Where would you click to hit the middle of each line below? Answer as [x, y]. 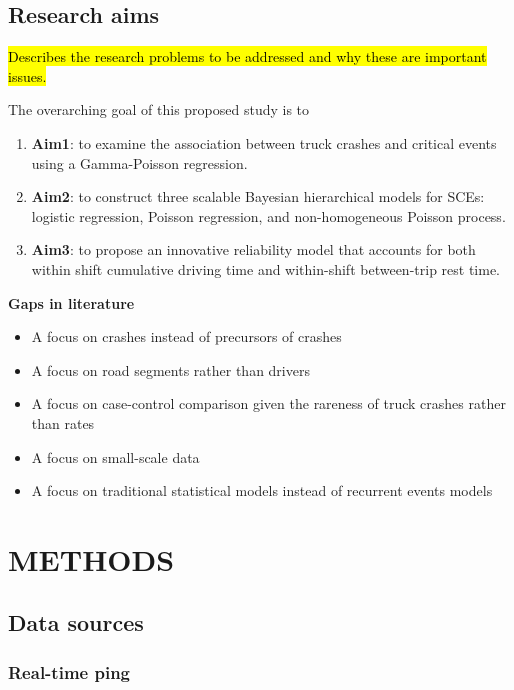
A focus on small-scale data [115, 456]
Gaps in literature [71, 302]
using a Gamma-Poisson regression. [139, 162]
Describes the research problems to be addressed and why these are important [247, 56]
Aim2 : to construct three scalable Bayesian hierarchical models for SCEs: [258, 196]
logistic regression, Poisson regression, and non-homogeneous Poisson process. [268, 215]
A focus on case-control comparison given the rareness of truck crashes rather [268, 403]
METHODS [91, 558]
